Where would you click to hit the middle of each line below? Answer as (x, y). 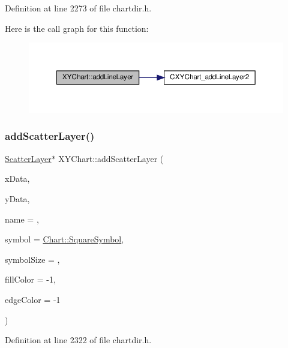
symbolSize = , (32, 259)
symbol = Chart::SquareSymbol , (64, 239)
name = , (22, 219)
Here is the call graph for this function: (77, 28)
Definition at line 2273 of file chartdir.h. (78, 8)
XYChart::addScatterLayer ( (111, 158)
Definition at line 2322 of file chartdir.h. (78, 340)
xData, (17, 178)
